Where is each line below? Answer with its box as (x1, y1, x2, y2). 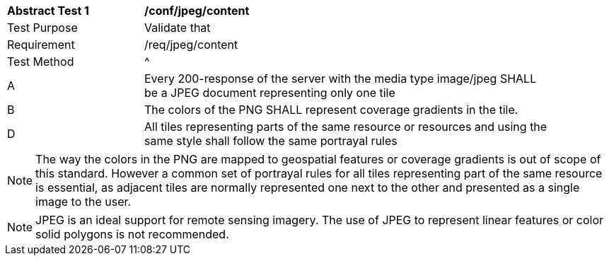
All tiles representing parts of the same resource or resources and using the (144, 120, 547, 134)
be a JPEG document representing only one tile (144, 86, 395, 100)
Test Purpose (7, 21, 78, 35)
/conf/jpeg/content (144, 4, 250, 18)
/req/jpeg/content (144, 37, 238, 52)
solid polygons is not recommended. (35, 227, 229, 241)
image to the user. (35, 195, 132, 209)
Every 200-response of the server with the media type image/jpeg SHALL (144, 71, 537, 86)
